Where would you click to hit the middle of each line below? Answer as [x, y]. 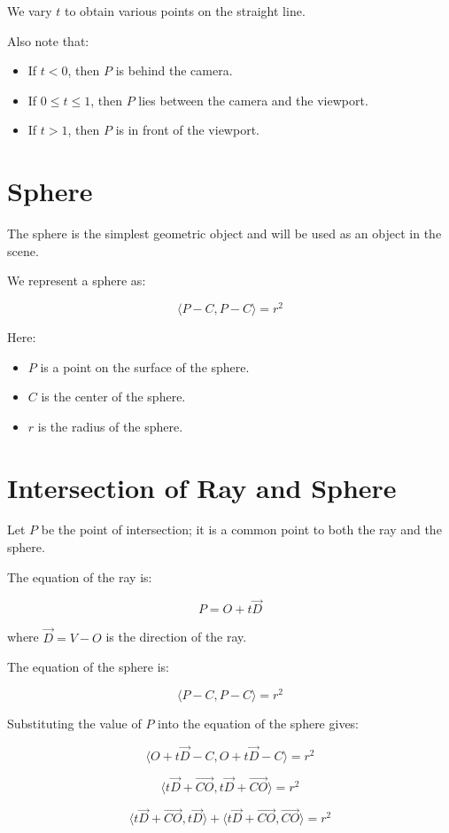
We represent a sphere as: [77, 280]
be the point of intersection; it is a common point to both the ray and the [241, 529]
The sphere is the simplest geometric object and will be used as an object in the [224, 234]
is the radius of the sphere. [110, 426]
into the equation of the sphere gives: [259, 723]
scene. [23, 250]
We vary [30, 11]
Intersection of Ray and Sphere [202, 487]
